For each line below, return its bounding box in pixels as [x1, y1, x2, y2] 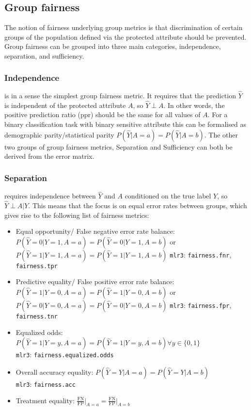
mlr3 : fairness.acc [16, 379, 76, 389]
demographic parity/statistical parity [4, 129, 114, 139]
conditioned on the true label [125, 191, 211, 201]
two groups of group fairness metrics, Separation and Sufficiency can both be [4, 141, 233, 152]
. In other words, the [163, 100, 225, 110]
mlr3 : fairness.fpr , [170, 300, 232, 310]
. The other [204, 129, 238, 139]
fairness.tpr [16, 262, 58, 270]
